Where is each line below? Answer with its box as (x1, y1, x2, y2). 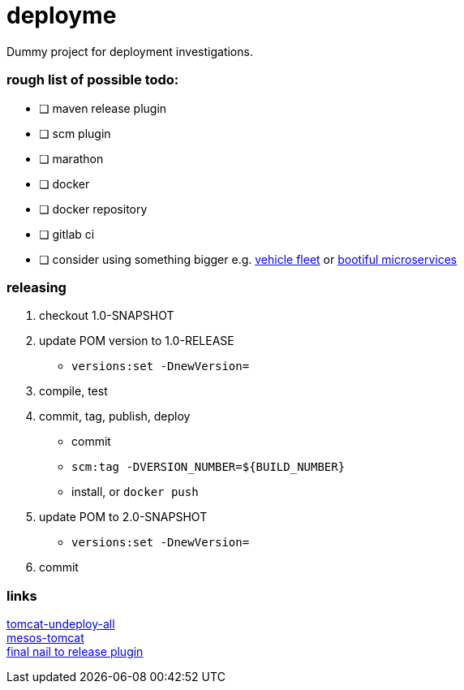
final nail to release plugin (6, 645, 144, 658)
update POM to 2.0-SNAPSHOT (39, 510, 208, 524)
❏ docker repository (39, 201, 148, 216)
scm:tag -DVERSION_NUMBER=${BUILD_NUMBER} (71, 460, 346, 474)
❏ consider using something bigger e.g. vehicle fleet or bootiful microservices (39, 252, 458, 266)
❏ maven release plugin (39, 101, 167, 115)
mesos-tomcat (6, 631, 84, 645)
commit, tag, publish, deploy (39, 409, 191, 424)
